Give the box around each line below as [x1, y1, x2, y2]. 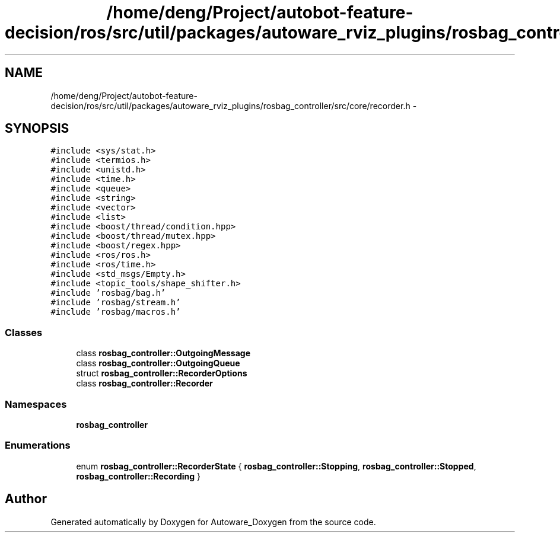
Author [5, 491, 47, 507]
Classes [5, 326, 43, 338]
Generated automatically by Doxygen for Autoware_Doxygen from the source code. [50, 516, 376, 527]
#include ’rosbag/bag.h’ [50, 288, 166, 298]
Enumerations [5, 439, 71, 452]
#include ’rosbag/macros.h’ [50, 307, 181, 317]
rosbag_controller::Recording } [76, 471, 201, 481]
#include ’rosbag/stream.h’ [50, 298, 181, 308]
